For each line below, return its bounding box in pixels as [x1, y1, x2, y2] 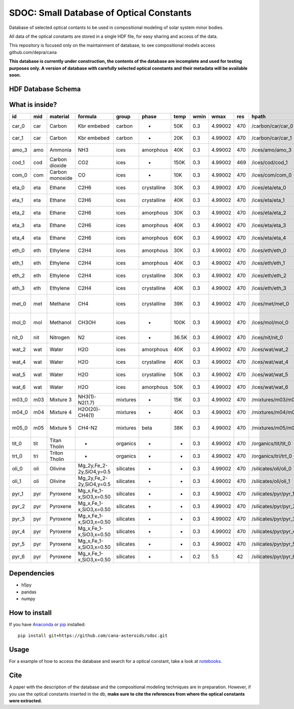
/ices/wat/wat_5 [251, 371, 289, 378]
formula [77, 113, 97, 120]
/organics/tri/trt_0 [251, 453, 292, 459]
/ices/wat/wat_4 [251, 358, 289, 365]
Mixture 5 [49, 424, 72, 431]
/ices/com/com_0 [251, 172, 292, 178]
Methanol [49, 319, 72, 326]
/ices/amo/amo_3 [251, 146, 292, 153]
